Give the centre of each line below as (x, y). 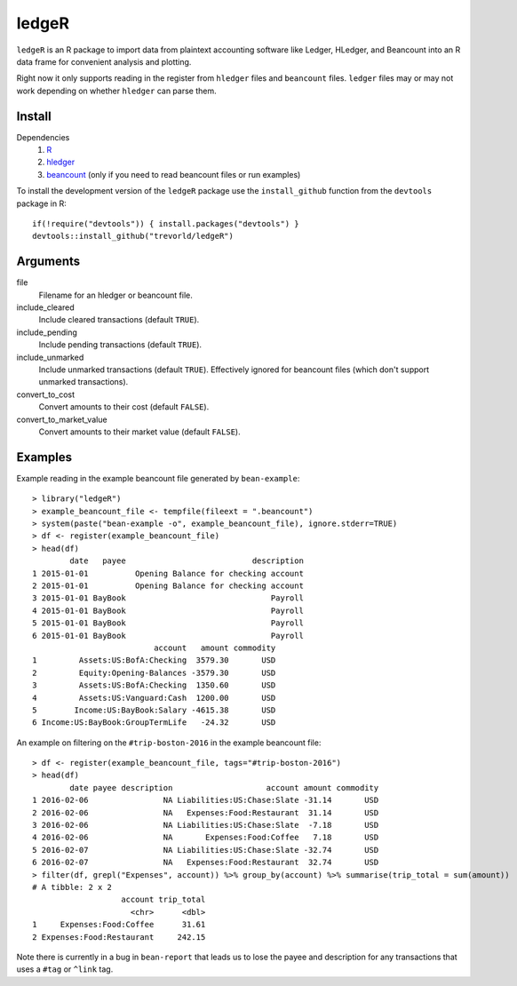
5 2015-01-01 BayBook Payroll (168, 623)
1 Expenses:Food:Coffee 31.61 (119, 925)
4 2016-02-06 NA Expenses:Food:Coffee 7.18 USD (206, 838)
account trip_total (163, 900)
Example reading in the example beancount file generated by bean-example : (158, 478)
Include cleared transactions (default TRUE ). (119, 320)
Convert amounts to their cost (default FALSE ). (124, 407)
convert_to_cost (46, 394)
